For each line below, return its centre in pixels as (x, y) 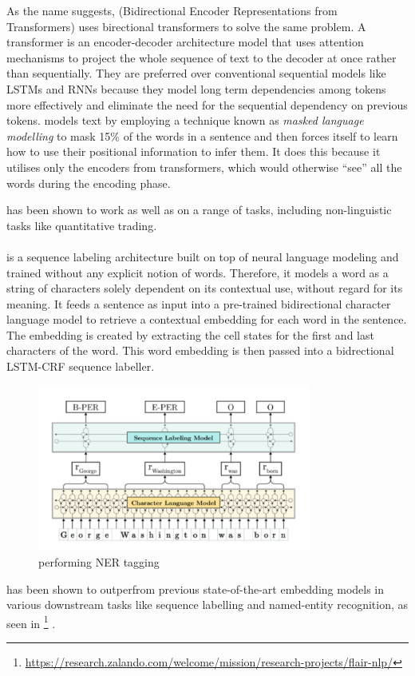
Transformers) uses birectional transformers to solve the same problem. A (186, 26)
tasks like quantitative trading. (82, 225)
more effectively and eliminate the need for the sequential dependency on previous (207, 104)
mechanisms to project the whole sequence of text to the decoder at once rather (202, 57)
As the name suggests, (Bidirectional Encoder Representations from (172, 10)
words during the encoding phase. (89, 183)
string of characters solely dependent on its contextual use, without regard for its (205, 288)
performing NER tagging (99, 561)
